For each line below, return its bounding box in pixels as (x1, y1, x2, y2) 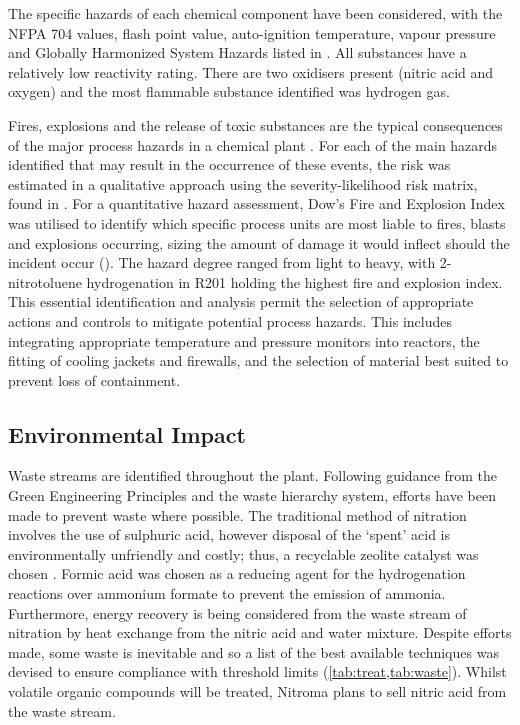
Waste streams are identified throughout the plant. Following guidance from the (8, 465, 498, 486)
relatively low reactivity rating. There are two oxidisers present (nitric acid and (8, 61, 494, 82)
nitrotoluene (8, 271, 82, 292)
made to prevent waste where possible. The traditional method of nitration (8, 504, 467, 525)
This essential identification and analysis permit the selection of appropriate (8, 291, 474, 312)
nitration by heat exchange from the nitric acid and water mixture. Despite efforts (8, 622, 512, 643)
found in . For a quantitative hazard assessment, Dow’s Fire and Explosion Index (8, 193, 505, 214)
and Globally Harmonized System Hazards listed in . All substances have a (8, 42, 467, 63)
